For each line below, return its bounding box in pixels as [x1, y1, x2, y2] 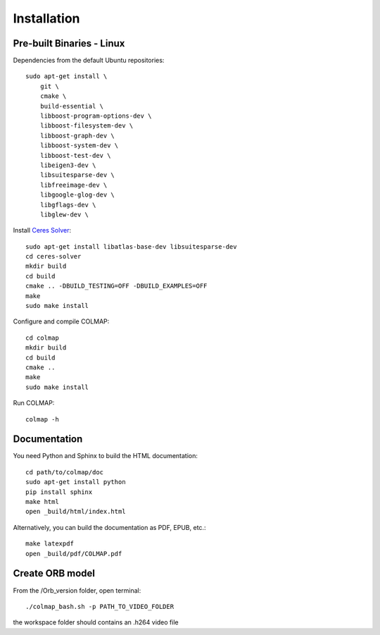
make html [25, 498, 59, 506]
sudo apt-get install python [25, 478, 126, 486]
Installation [13, 11, 80, 26]
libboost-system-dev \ [39, 142, 119, 149]
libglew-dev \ [39, 210, 89, 218]
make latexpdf [25, 540, 74, 548]
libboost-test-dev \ [39, 152, 111, 159]
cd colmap [25, 333, 59, 342]
